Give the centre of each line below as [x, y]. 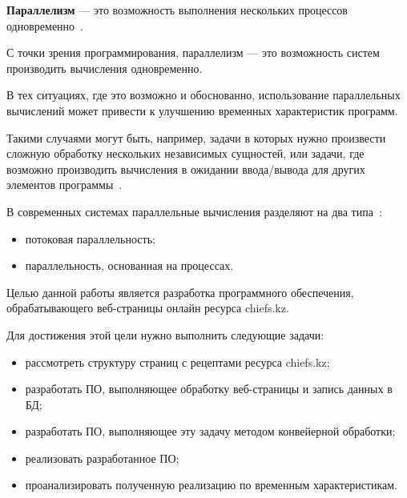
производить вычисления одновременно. [105, 68]
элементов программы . [64, 185]
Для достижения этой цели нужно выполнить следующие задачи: [165, 334]
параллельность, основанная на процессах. [129, 265]
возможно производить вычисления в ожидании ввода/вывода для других [186, 169]
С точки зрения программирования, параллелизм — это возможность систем [193, 52]
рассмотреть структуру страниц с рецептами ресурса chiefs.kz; [177, 361]
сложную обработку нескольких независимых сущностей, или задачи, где [185, 153]
